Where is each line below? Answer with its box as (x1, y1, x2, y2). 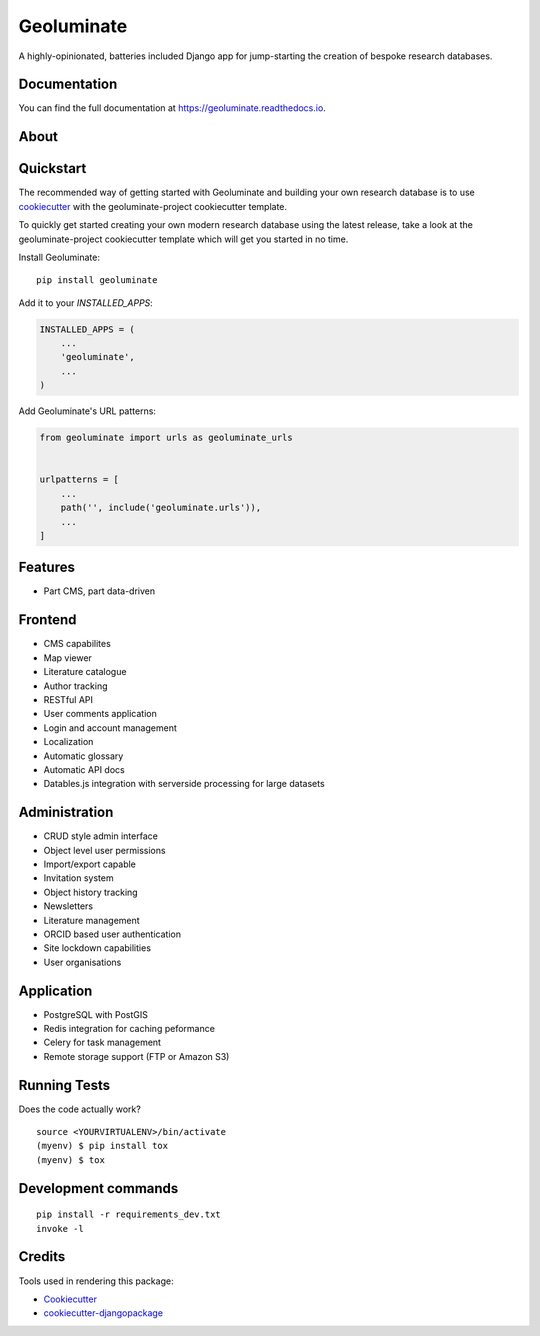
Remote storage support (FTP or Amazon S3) (43, 1050, 230, 1062)
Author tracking (43, 680, 109, 692)
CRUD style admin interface (43, 830, 159, 842)
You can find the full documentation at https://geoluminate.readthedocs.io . (18, 102, 327, 114)
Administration (18, 804, 114, 821)
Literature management (43, 914, 140, 926)
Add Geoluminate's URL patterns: (18, 405, 157, 417)
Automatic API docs (43, 763, 125, 775)
